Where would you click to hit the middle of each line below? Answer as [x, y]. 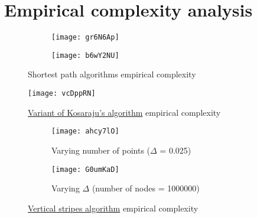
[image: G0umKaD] [85, 169]
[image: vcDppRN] [62, 94]
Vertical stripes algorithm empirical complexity [113, 208]
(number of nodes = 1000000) [146, 188]
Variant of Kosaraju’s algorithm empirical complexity [124, 112]
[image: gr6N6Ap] [85, 38]
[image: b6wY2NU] [85, 55]
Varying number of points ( [101, 150]
